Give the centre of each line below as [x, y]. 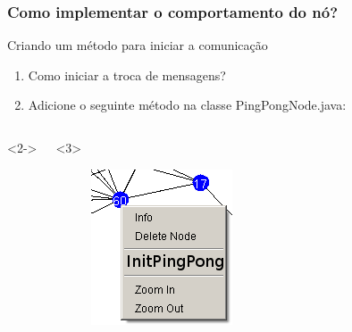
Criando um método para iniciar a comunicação [138, 45]
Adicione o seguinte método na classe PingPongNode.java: [187, 105]
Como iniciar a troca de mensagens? [127, 75]
